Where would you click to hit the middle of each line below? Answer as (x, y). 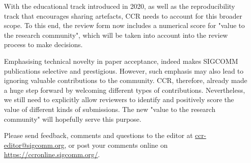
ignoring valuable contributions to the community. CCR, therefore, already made (126, 80)
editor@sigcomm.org (34, 145)
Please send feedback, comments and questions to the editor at (98, 135)
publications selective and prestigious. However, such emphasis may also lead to (124, 70)
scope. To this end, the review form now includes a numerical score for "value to (125, 25)
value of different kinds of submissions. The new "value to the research (110, 109)
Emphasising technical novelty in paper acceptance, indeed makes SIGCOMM (121, 61)
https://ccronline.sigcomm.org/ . (52, 154)
